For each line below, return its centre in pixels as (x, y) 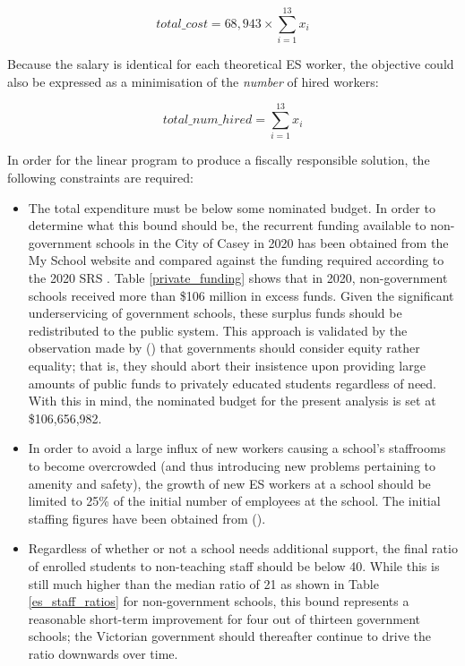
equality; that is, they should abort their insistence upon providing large (227, 365)
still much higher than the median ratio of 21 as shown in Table (203, 583)
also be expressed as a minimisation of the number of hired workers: (193, 81)
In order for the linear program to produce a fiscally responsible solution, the (219, 160)
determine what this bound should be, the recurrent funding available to (227, 225)
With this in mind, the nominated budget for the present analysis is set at (232, 401)
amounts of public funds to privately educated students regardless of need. (232, 383)
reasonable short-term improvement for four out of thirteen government (224, 618)
